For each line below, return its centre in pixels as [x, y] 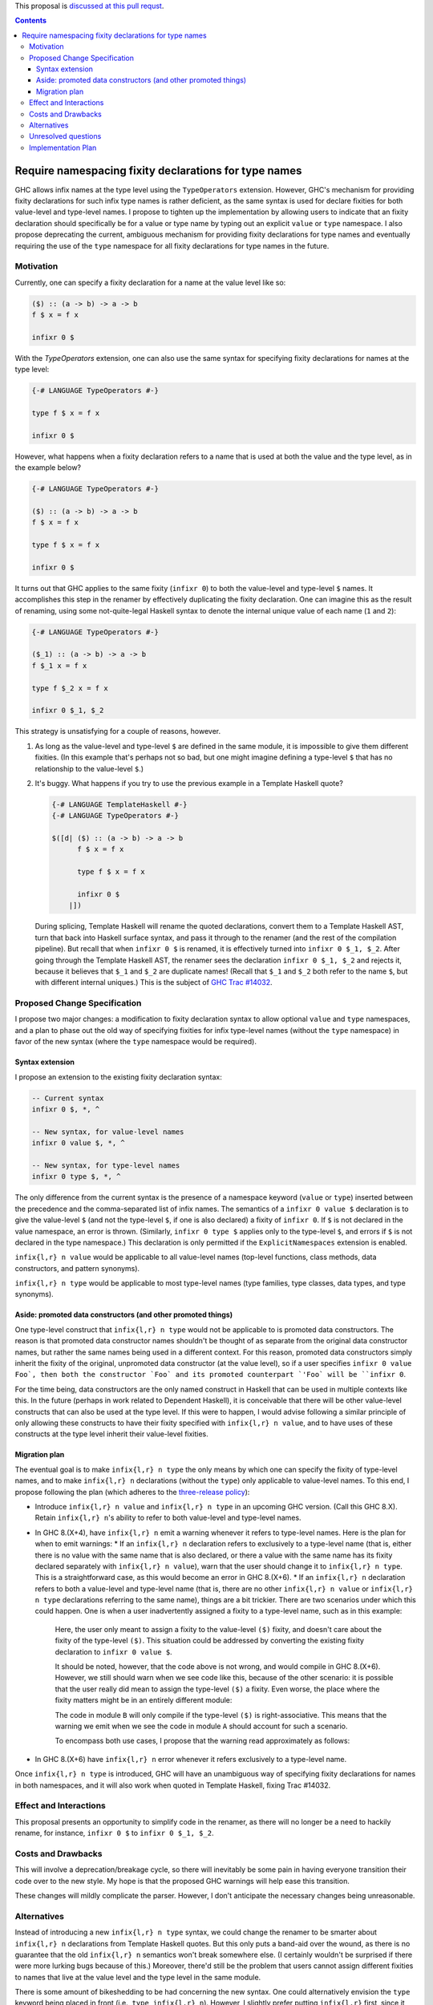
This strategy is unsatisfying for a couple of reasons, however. [117, 731]
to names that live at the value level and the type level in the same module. [138, 1977]
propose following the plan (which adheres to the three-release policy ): [132, 1492]
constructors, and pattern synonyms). [77, 1268]
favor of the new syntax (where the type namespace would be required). [136, 1042]
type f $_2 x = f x [70, 688]
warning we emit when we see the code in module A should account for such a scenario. [201, 1726]
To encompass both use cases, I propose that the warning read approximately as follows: [202, 1741]
